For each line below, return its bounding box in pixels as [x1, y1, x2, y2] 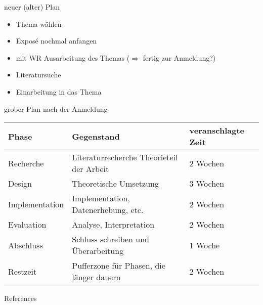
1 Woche [189, 239, 220, 251]
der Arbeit [72, 163, 109, 175]
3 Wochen [189, 178, 225, 190]
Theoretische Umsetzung [72, 178, 159, 190]
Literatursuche [16, 69, 61, 80]
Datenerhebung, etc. [72, 204, 144, 216]
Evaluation [8, 219, 47, 231]
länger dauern [72, 271, 121, 283]
